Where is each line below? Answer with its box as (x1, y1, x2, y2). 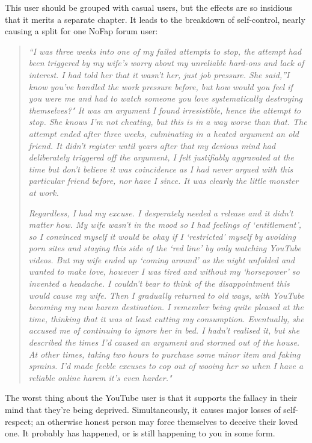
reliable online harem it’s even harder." (28, 371, 172, 383)
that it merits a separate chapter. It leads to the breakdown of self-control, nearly (5, 13, 305, 25)
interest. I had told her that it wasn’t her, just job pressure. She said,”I (28, 68, 290, 81)
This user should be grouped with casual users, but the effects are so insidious (5, 1, 293, 13)
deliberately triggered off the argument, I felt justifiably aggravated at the (28, 151, 294, 163)
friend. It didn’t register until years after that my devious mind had (28, 139, 276, 151)
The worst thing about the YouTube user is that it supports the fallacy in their (5, 391, 298, 404)
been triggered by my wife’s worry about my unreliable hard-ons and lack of (28, 57, 304, 69)
